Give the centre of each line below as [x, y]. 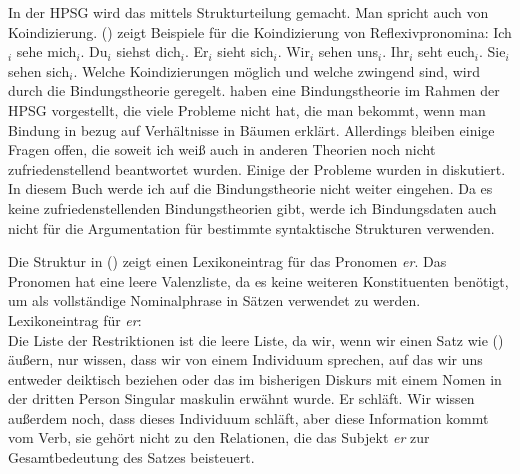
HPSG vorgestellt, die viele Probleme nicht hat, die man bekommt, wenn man [247, 109]
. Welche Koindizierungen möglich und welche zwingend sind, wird [276, 70]
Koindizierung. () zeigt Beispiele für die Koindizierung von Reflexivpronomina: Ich [260, 31]
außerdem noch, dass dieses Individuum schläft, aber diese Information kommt [248, 417]
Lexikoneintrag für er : [75, 319]
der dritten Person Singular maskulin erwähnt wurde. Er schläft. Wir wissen [241, 398]
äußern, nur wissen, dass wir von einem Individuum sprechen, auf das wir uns [245, 359]
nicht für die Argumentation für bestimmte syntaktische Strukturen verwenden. [251, 227]
